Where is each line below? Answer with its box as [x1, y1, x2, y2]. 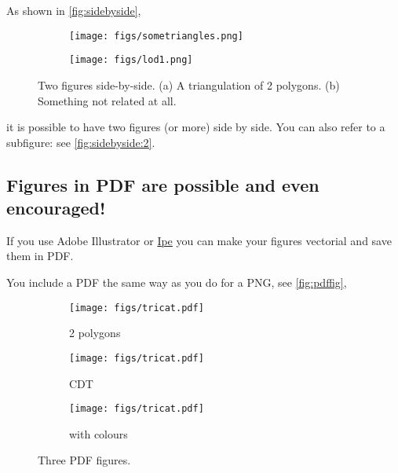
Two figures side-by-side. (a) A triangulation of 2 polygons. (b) [38, 76, 340, 93]
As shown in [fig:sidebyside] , [6, 2, 141, 18]
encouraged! [6, 196, 106, 220]
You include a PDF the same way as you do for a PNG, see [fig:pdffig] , [6, 274, 347, 291]
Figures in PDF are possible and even [6, 172, 319, 196]
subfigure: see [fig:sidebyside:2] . [6, 134, 155, 150]
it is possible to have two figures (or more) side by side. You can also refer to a [6, 119, 385, 135]
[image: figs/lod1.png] [69, 54, 193, 66]
